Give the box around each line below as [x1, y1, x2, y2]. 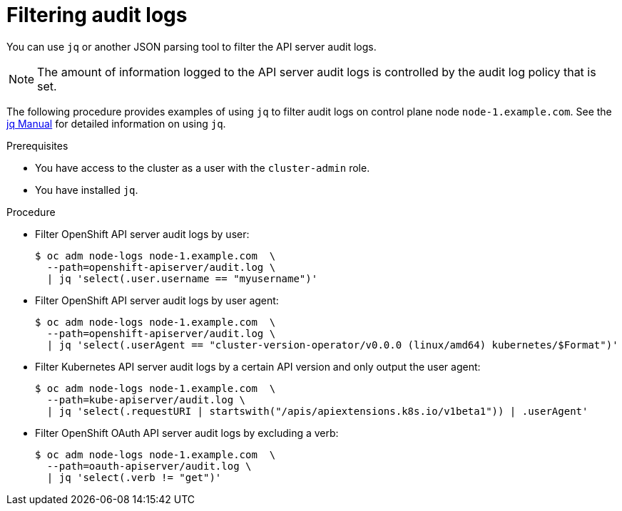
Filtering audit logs [6, 3, 188, 27]
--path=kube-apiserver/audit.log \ [46, 393, 246, 406]
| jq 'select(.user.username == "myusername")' [46, 272, 318, 284]
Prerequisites [6, 139, 68, 152]
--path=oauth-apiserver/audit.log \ [46, 460, 252, 472]
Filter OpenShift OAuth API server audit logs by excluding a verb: [35, 426, 339, 439]
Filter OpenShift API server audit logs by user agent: [35, 294, 279, 306]
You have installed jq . [35, 183, 138, 196]
